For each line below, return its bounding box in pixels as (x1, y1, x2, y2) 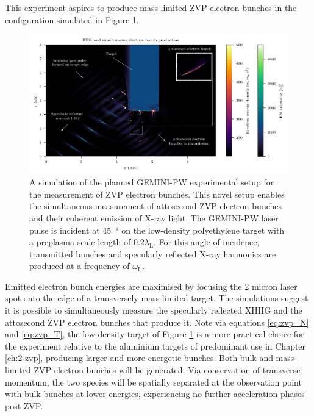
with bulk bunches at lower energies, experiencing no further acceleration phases (5, 387, 305, 400)
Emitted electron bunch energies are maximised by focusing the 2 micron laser (5, 279, 298, 292)
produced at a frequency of (29, 259, 130, 272)
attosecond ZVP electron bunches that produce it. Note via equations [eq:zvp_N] (5, 315, 309, 328)
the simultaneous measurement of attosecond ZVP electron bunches (29, 199, 282, 212)
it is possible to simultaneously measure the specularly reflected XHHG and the (5, 304, 302, 317)
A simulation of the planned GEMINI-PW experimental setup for (29, 176, 274, 188)
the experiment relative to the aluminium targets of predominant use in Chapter (5, 339, 306, 352)
